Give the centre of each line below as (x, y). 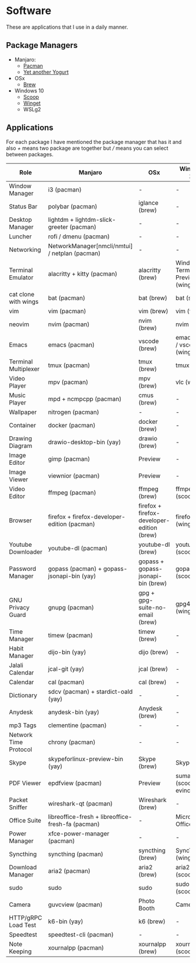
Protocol (20, 749)
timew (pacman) (71, 635)
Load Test (22, 925)
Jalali (16, 665)
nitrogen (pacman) (73, 412)
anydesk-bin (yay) (74, 712)
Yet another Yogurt (46, 72)
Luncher (20, 237)
